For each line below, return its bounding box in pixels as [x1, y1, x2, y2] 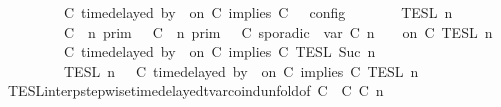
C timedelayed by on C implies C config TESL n [63, 2, 453, 22]
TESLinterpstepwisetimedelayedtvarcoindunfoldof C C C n [7, 80, 384, 101]
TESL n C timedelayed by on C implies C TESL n [63, 60, 419, 81]
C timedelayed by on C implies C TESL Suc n [63, 41, 376, 62]
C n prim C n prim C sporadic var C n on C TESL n [63, 21, 493, 42]
